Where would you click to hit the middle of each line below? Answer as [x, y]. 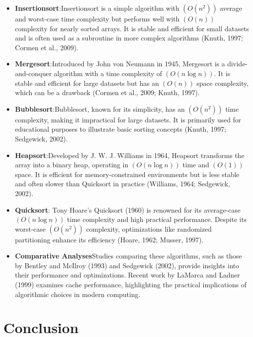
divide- [237, 64]
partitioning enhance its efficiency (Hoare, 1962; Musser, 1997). [109, 239]
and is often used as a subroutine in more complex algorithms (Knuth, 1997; [129, 38]
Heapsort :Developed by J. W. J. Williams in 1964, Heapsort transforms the [130, 155]
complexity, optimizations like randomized [149, 228]
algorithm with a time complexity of [108, 73]
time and [196, 165]
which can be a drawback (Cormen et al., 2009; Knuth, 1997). [107, 92]
